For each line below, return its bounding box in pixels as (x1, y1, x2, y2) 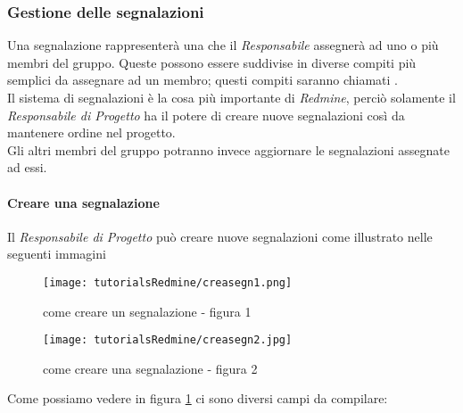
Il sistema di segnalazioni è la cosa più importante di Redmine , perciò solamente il (7, 88, 456, 106)
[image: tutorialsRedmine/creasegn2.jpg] (43, 334, 293, 347)
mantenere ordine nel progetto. (7, 123, 176, 142)
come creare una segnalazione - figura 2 (43, 359, 258, 377)
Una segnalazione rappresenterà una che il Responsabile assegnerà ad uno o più (7, 36, 439, 54)
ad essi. (7, 158, 47, 177)
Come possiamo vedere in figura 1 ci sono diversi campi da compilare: (7, 389, 388, 408)
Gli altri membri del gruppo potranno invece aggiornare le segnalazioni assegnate (7, 140, 451, 159)
